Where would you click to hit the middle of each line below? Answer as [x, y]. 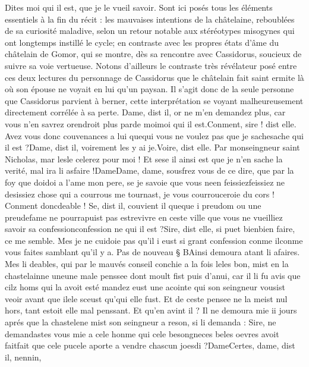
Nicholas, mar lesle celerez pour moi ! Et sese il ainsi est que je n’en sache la [144, 159]
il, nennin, [23, 357]
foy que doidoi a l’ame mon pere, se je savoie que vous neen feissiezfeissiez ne [145, 182]
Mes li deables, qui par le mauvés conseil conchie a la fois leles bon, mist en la [147, 264]
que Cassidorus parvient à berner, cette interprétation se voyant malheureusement [154, 100]
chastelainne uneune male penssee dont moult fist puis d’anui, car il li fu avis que [153, 275]
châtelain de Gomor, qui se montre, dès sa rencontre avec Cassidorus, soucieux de [153, 54]
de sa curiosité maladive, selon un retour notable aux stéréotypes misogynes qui [150, 31]
